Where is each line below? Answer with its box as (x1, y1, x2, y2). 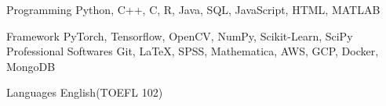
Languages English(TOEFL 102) (6, 84, 163, 101)
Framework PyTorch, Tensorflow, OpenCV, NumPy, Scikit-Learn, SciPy (6, 27, 353, 44)
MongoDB (6, 58, 56, 74)
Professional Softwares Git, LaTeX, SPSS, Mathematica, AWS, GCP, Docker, (6, 43, 379, 59)
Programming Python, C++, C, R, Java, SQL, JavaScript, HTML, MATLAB (6, 2, 381, 17)
